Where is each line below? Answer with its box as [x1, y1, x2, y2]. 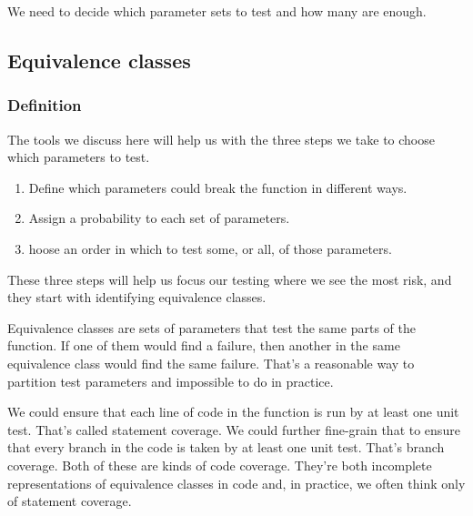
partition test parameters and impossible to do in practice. [7, 371, 334, 390]
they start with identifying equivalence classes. [7, 288, 267, 307]
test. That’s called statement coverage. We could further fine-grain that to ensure [7, 420, 460, 439]
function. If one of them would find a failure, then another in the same [7, 336, 400, 355]
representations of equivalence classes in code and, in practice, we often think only [7, 473, 466, 492]
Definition [7, 94, 82, 116]
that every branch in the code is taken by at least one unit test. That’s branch [7, 438, 445, 457]
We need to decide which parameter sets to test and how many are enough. [7, 2, 427, 20]
